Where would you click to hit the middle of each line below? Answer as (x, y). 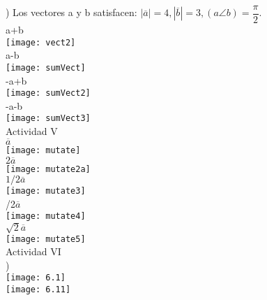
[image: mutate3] (46, 191)
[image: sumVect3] (48, 119)
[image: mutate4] (46, 216)
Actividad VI (33, 251)
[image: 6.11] (38, 290)
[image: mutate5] (46, 239)
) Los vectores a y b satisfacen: (71, 12)
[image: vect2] (41, 42)
